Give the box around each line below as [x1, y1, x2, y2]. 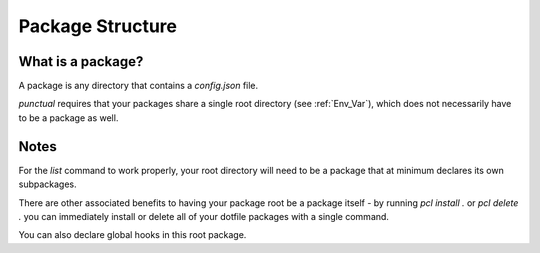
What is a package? [18, 53, 144, 70]
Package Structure [18, 15, 177, 37]
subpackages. [18, 178, 77, 190]
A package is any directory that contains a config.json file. [18, 80, 259, 92]
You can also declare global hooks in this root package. [18, 229, 247, 241]
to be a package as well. [18, 111, 119, 124]
